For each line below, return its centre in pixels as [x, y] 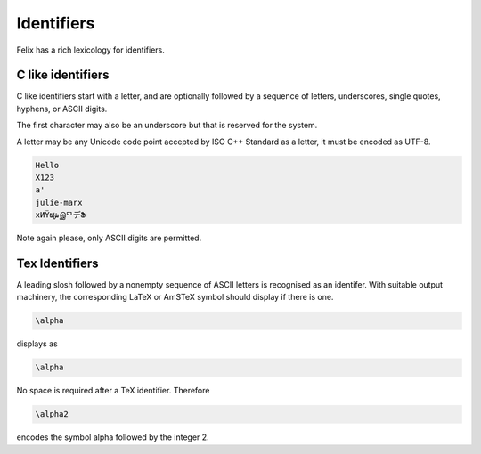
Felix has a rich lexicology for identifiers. [90, 50]
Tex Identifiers [57, 263]
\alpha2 [52, 414]
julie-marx [59, 202]
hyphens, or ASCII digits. [62, 109]
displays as [37, 344]
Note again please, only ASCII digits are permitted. [109, 238]
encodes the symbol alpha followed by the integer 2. [113, 437]
